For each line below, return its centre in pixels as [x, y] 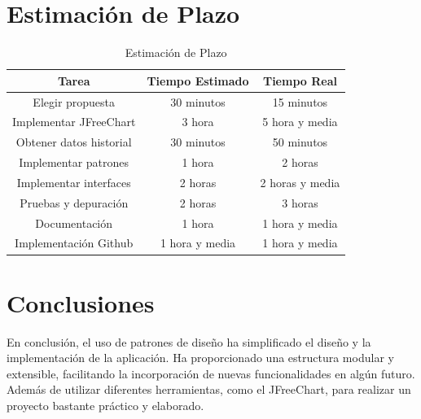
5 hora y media [300, 122]
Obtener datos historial [74, 142]
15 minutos [300, 101]
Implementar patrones [74, 162]
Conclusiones [81, 302]
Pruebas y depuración [74, 202]
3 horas [300, 202]
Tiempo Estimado [198, 80]
